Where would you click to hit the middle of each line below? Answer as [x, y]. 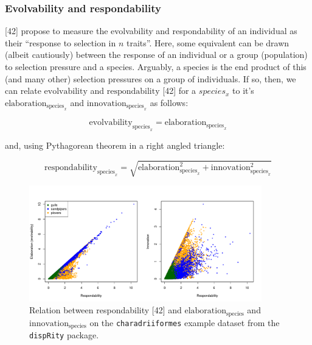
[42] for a [179, 91]
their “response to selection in [61, 42]
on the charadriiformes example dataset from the [185, 322]
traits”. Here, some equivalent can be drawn [208, 42]
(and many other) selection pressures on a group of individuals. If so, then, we [151, 78]
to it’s [243, 91]
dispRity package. [64, 335]
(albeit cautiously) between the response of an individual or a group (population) [156, 55]
